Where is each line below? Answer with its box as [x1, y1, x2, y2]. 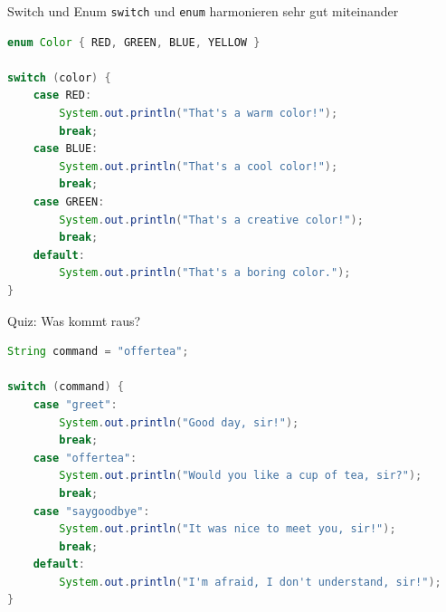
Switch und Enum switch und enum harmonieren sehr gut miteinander [7, 2, 399, 20]
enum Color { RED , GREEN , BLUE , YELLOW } [7, 35, 261, 49]
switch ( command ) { [7, 380, 124, 394]
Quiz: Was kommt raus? [7, 311, 141, 330]
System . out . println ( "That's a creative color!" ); [59, 213, 364, 226]
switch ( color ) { [7, 71, 111, 84]
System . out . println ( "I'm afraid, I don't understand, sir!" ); [59, 575, 441, 588]
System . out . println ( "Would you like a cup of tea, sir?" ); [59, 469, 422, 483]
